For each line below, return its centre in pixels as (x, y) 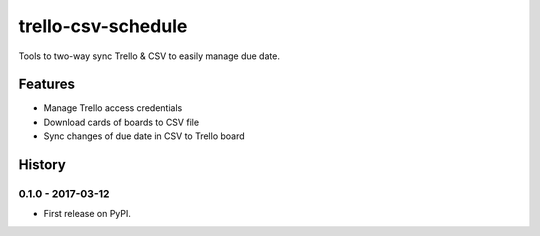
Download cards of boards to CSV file (121, 122)
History (42, 165)
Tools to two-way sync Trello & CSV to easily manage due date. (149, 56)
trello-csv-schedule (103, 26)
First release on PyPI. (87, 214)
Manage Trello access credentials (113, 108)
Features (46, 84)
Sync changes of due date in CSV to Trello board (144, 136)
